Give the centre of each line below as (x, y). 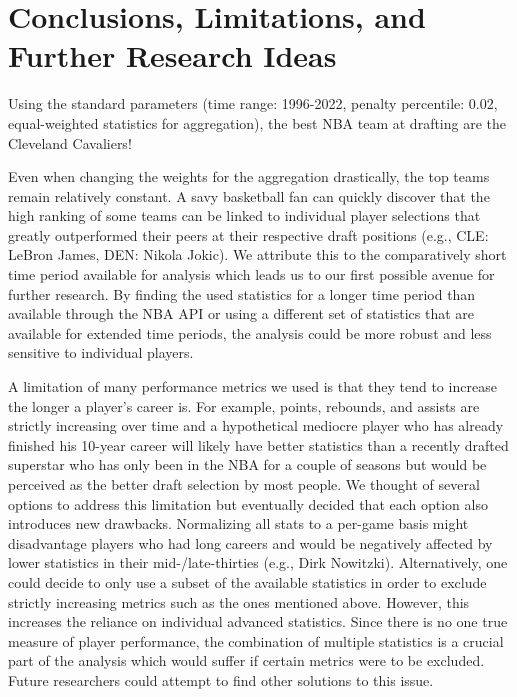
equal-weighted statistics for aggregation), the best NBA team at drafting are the (257, 122)
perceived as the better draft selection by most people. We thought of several (244, 484)
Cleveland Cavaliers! (70, 142)
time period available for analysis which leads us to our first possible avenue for (251, 274)
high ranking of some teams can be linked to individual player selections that (244, 215)
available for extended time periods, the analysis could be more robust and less (250, 332)
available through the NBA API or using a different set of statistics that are (241, 313)
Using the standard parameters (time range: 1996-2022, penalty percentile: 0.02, (253, 103)
